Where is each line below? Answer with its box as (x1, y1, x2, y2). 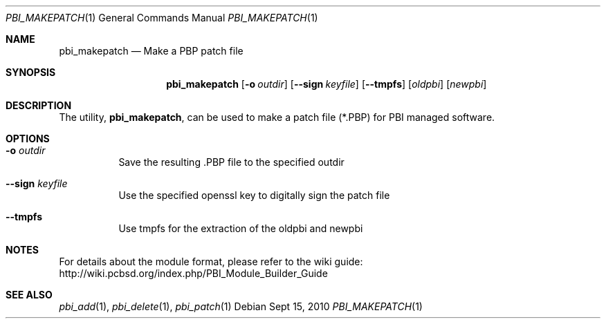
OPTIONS (6, 133, 50, 144)
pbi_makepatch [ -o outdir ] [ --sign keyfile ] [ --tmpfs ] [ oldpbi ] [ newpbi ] (166, 78, 487, 90)
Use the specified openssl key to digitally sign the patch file (118, 189, 390, 201)
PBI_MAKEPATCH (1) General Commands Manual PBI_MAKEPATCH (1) (6, 12, 318, 23)
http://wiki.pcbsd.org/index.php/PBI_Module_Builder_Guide (59, 267, 328, 279)
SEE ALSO (6, 289, 53, 301)
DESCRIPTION (6, 99, 72, 111)
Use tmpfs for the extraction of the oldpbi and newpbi (118, 222, 363, 234)
